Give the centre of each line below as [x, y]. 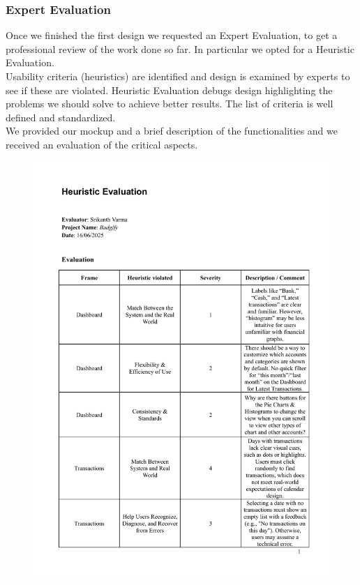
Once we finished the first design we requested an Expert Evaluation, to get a [172, 35]
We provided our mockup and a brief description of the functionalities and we [172, 131]
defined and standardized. [61, 117]
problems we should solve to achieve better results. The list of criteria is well [170, 104]
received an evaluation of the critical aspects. [102, 144]
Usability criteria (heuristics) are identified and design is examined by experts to [178, 76]
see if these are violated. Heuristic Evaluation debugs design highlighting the [169, 90]
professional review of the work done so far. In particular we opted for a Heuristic [180, 48]
